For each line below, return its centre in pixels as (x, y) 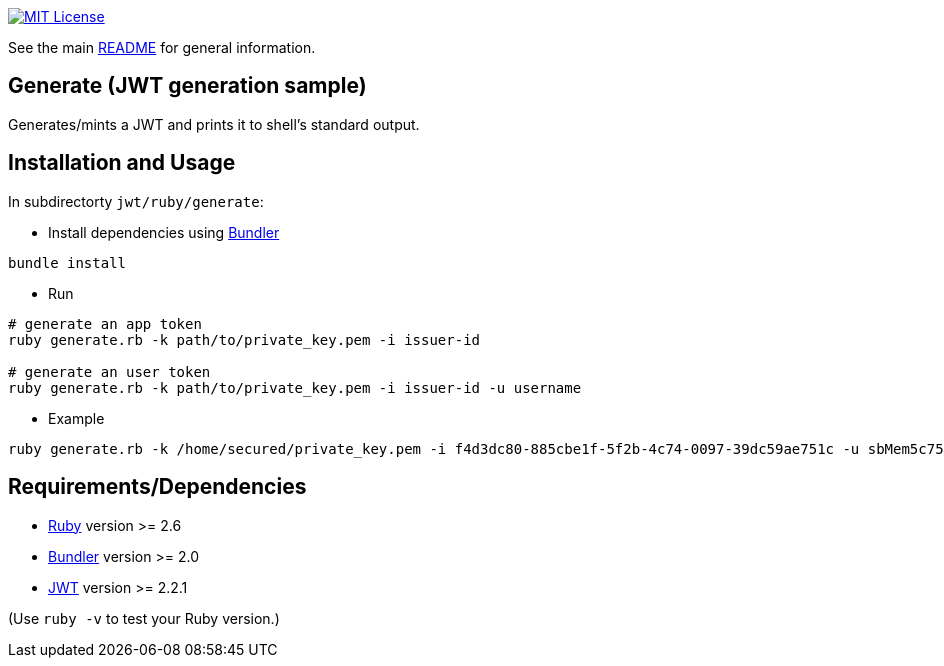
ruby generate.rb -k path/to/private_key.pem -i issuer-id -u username (295, 387)
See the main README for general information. (162, 47)
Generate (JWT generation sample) (187, 86)
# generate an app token (105, 323)
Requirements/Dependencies (157, 487)
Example (76, 418)
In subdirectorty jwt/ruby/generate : (136, 201)
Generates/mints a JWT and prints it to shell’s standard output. (214, 124)
